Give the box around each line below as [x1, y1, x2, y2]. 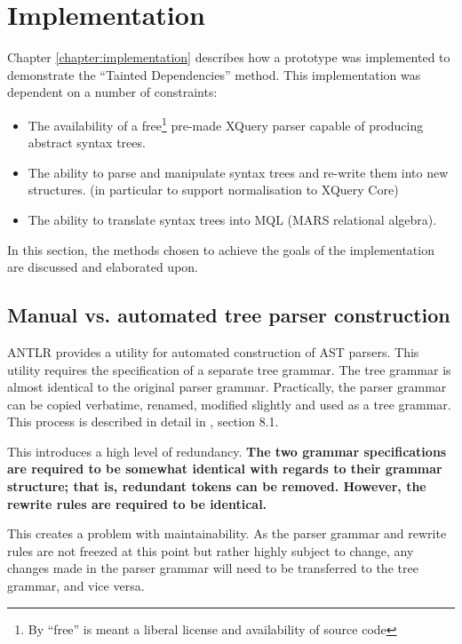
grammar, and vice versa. [7, 576, 145, 595]
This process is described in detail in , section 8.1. [7, 412, 279, 431]
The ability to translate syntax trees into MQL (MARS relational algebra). [28, 210, 437, 228]
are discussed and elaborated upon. [7, 258, 198, 276]
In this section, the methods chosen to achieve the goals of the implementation [7, 240, 434, 258]
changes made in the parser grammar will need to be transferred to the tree [7, 559, 418, 577]
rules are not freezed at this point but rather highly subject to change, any [7, 541, 414, 560]
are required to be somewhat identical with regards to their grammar [7, 459, 442, 478]
